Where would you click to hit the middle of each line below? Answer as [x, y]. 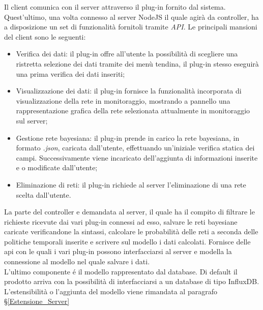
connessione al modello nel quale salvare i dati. [77, 261]
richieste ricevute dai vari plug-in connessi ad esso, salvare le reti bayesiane [121, 221]
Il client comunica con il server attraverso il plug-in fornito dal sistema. [115, 7]
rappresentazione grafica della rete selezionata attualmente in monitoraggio [133, 111]
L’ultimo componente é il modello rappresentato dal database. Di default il [121, 271]
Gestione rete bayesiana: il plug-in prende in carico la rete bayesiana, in [128, 137]
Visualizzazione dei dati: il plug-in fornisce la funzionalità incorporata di [129, 91]
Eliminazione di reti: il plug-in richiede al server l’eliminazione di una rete [131, 184]
